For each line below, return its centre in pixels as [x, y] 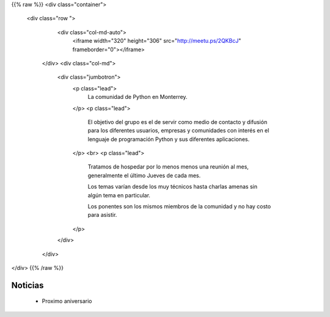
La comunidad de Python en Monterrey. [137, 97]
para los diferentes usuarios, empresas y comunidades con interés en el [178, 131]
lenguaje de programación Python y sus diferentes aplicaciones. [169, 139]
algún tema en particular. [119, 195]
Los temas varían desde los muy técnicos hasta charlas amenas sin [173, 187]
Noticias [28, 285]
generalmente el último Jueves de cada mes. [144, 175]
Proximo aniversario [67, 301]
